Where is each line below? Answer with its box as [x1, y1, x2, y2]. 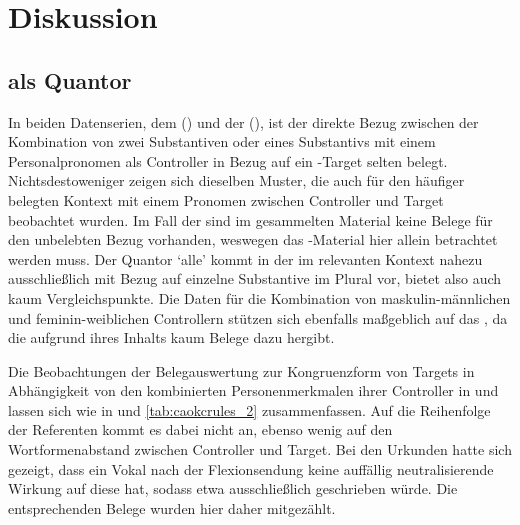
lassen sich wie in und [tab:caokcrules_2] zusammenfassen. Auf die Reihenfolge [8, 399, 491, 420]
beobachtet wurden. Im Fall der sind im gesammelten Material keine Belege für [8, 209, 493, 230]
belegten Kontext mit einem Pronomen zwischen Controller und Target [8, 189, 444, 210]
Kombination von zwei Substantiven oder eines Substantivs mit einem [8, 131, 436, 152]
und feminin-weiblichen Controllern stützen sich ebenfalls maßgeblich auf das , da [8, 307, 508, 328]
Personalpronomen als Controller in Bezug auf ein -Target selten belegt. [8, 150, 448, 171]
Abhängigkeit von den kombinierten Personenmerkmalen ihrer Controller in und [8, 380, 499, 401]
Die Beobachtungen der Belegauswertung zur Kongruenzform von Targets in [8, 360, 475, 381]
